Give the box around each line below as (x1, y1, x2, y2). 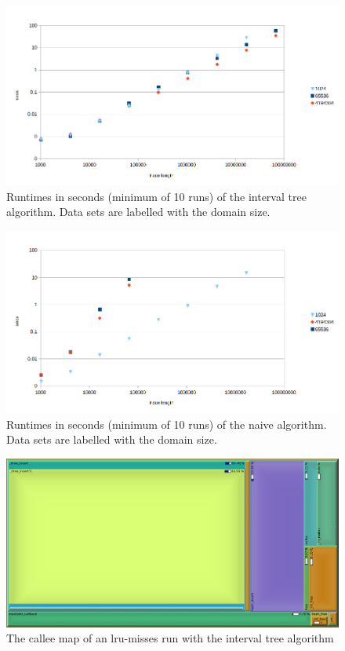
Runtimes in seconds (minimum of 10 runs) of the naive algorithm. (6, 415, 327, 432)
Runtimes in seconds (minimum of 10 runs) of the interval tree (6, 188, 307, 204)
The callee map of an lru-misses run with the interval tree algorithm (6, 630, 334, 646)
